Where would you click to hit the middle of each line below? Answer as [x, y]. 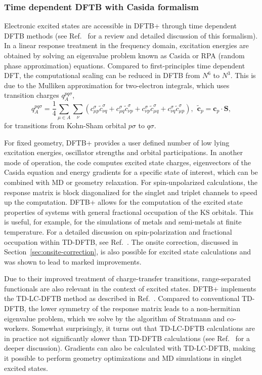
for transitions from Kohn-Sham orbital [65, 125]
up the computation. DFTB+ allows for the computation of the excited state [123, 202]
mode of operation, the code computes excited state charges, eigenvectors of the [128, 162]
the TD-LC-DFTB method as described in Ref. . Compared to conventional [122, 298]
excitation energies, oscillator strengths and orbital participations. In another [123, 152]
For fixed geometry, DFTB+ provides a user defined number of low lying [117, 142]
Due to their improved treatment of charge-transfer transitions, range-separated [127, 278]
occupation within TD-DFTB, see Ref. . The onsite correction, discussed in [121, 241]
